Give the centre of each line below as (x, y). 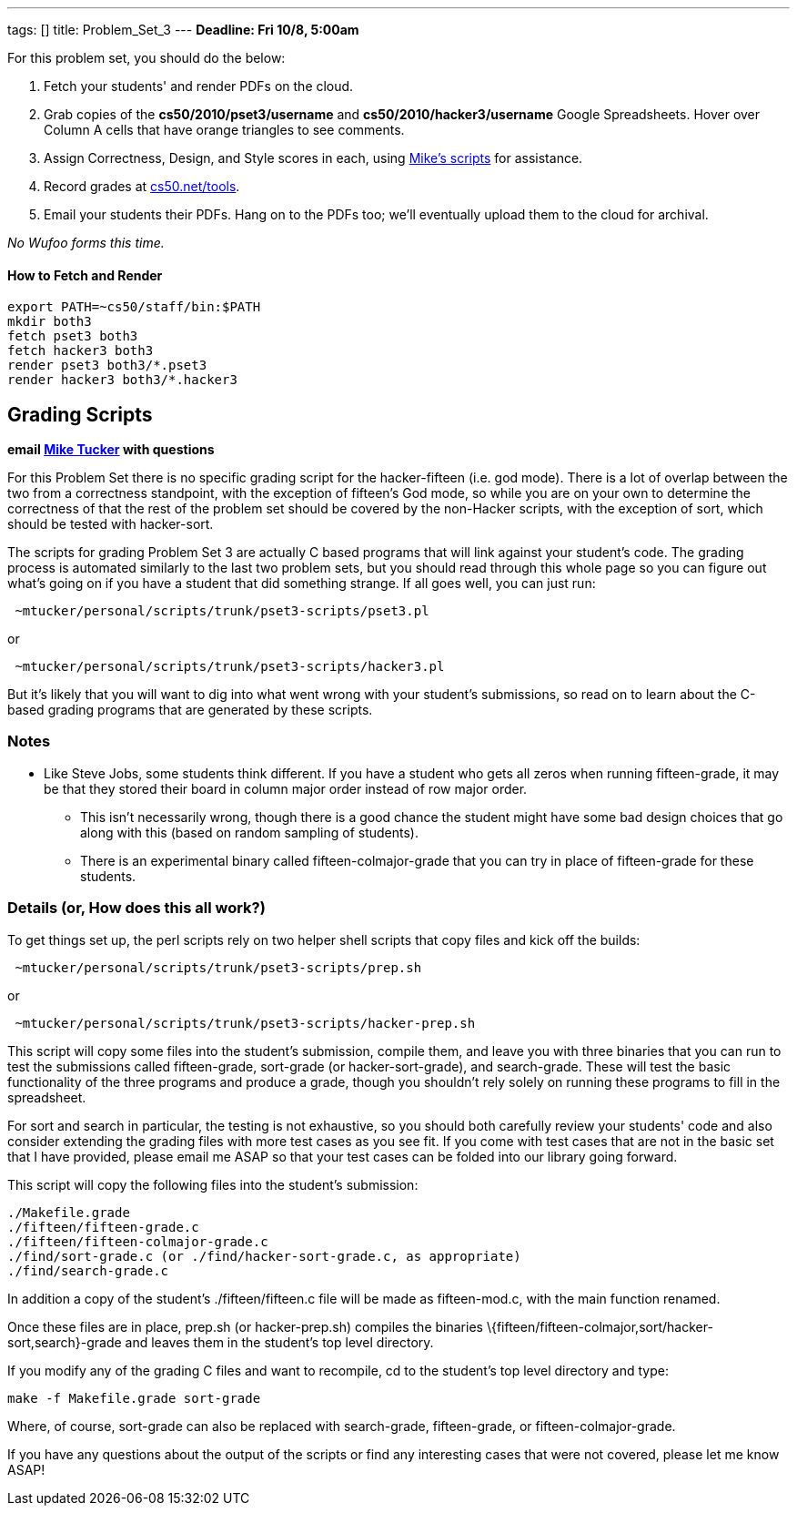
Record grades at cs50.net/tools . (142, 186)
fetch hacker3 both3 (81, 351)
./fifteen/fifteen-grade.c (103, 1227)
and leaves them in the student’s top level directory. (279, 1342)
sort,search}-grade (65, 1342)
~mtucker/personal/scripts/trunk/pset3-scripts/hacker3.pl (230, 667)
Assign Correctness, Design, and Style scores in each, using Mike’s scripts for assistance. (313, 158)
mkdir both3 (50, 322)
